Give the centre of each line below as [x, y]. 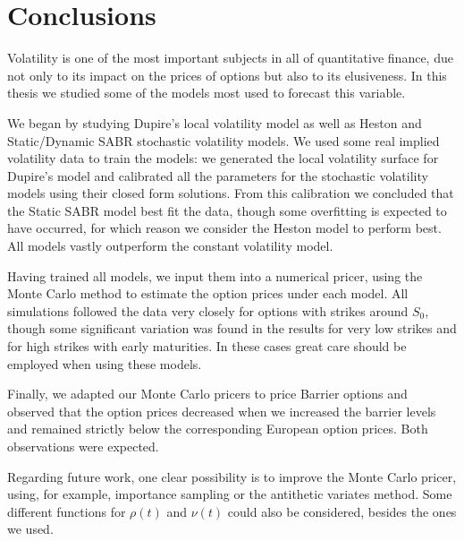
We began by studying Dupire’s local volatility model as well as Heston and [215, 122]
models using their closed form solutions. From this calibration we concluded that [231, 193]
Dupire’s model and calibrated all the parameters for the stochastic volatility [218, 175]
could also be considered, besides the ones [342, 511]
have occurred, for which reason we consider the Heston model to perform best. [224, 228]
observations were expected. [83, 446]
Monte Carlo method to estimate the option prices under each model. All [208, 293]
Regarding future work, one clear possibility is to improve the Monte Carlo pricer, [232, 476]
